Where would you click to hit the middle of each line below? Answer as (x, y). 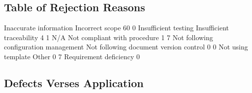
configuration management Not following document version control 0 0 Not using (126, 47)
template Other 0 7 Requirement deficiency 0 (72, 56)
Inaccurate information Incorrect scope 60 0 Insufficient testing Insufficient (116, 28)
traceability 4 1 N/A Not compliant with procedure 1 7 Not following (109, 37)
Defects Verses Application (74, 82)
